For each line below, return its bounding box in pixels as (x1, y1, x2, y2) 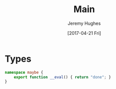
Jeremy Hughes (67, 20, 101, 26)
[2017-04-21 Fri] (67, 30, 101, 36)
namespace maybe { (5, 70, 43, 75)
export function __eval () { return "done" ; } (14, 74, 111, 79)
